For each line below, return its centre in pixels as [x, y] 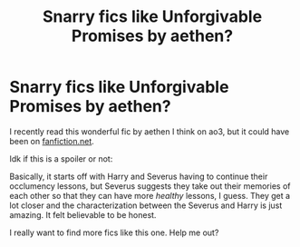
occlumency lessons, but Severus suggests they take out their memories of [150, 186]
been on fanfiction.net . [52, 141]
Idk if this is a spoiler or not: [61, 158]
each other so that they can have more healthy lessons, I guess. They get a [150, 195]
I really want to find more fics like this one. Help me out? [114, 232]
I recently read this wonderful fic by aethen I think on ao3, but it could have [150, 131]
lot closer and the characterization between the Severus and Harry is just [146, 205]
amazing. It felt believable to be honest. [83, 214]
